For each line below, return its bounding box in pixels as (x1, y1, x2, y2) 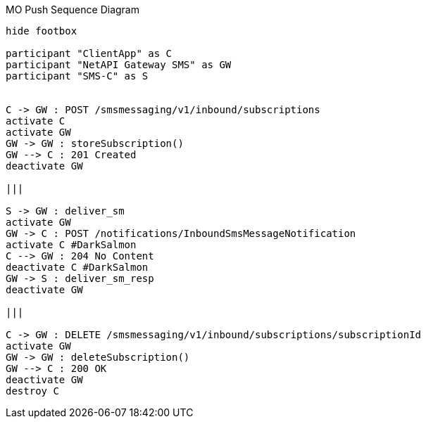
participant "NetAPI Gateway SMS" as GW (6, 59, 232, 70)
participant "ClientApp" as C (6, 48, 173, 59)
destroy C (6, 385, 59, 397)
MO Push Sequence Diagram (6, 4, 139, 15)
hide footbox (6, 25, 77, 37)
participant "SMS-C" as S (6, 70, 149, 82)
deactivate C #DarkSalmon (6, 262, 149, 273)
